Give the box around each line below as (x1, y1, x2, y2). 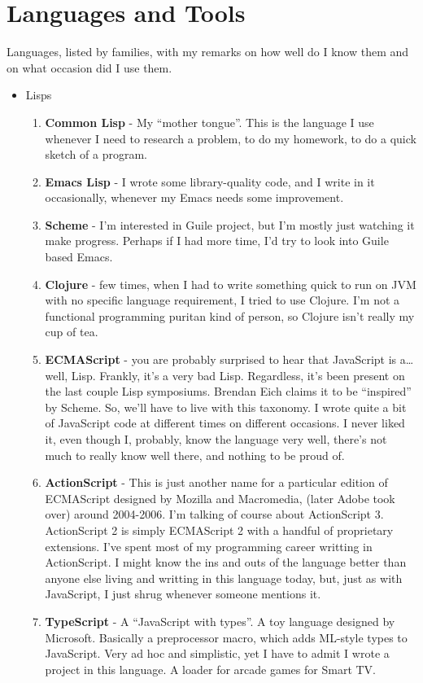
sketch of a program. (45, 146, 147, 163)
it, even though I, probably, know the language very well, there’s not (45, 431, 387, 447)
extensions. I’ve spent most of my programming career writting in (45, 537, 373, 554)
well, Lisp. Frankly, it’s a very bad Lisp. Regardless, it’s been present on (45, 366, 405, 383)
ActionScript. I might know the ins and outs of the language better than (45, 554, 407, 571)
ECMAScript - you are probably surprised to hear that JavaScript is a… (45, 351, 414, 368)
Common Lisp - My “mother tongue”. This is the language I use (45, 113, 374, 130)
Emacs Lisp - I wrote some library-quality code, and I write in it (45, 173, 375, 190)
